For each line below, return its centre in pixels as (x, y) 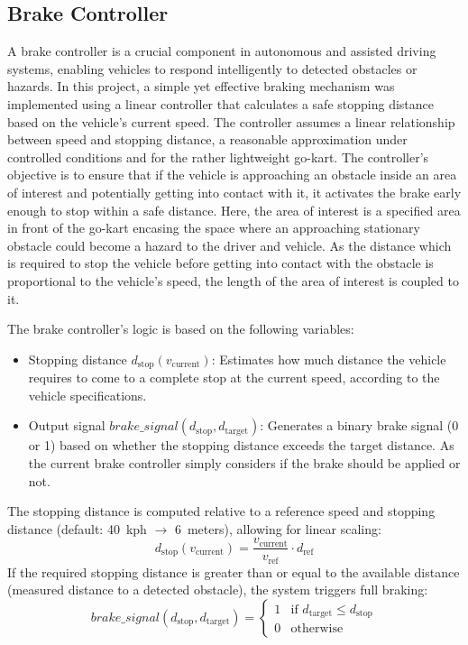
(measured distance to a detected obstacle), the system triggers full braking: (218, 590)
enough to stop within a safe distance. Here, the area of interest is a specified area (234, 210)
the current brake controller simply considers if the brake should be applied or (244, 462)
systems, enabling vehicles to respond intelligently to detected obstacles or (212, 68)
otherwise (317, 629)
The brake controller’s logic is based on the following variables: (181, 329)
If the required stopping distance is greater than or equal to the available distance (234, 571)
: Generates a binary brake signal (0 (359, 425)
